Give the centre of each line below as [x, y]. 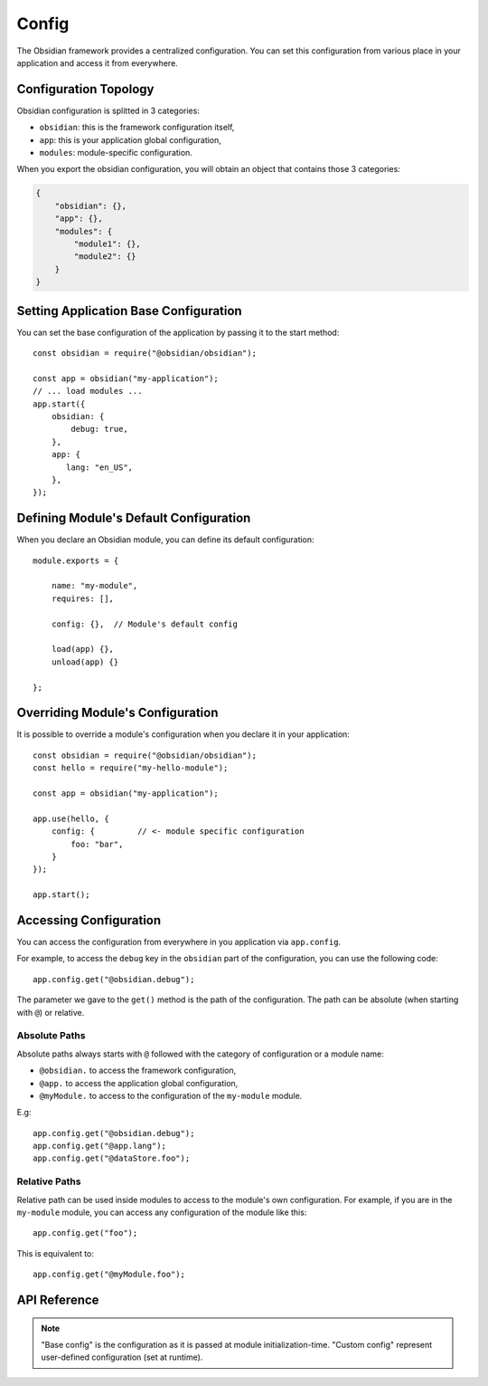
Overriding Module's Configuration [117, 713]
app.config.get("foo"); [85, 1233]
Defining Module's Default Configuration [134, 518]
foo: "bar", [97, 844]
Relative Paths [49, 1181]
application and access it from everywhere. [97, 62]
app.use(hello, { [71, 818]
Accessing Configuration [89, 920]
